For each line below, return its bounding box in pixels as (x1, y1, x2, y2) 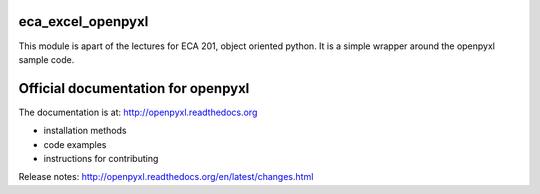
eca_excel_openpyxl (18, 13, 149, 30)
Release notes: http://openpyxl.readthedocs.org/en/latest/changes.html (18, 171, 314, 183)
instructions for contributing (43, 152, 159, 164)
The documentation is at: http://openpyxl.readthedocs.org (18, 106, 258, 118)
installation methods (43, 125, 127, 137)
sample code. (18, 53, 75, 65)
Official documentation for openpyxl (18, 80, 250, 97)
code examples (43, 138, 107, 150)
